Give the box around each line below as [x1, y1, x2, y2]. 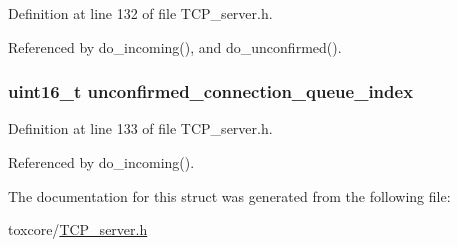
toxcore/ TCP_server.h [8, 219, 148, 240]
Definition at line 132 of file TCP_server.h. [8, 3, 273, 23]
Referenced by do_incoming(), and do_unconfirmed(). [8, 36, 342, 57]
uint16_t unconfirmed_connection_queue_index [8, 79, 414, 104]
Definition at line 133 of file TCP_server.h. [8, 118, 273, 139]
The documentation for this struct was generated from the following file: [8, 185, 451, 206]
